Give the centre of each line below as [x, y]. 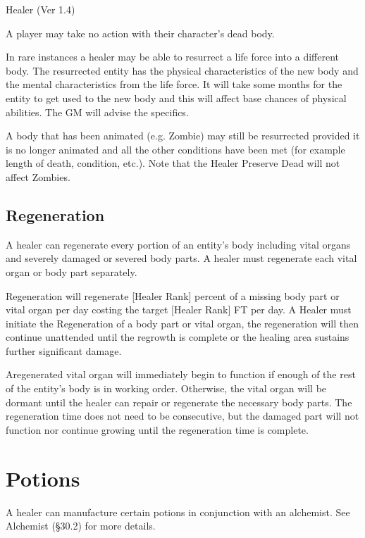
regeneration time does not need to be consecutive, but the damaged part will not [182, 416]
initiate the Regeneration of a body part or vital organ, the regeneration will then [182, 323]
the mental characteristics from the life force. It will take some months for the [174, 84]
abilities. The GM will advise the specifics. [97, 112]
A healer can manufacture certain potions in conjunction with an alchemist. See [178, 512]
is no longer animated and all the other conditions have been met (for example [175, 149]
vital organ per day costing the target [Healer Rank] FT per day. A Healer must [179, 309]
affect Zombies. [38, 176]
